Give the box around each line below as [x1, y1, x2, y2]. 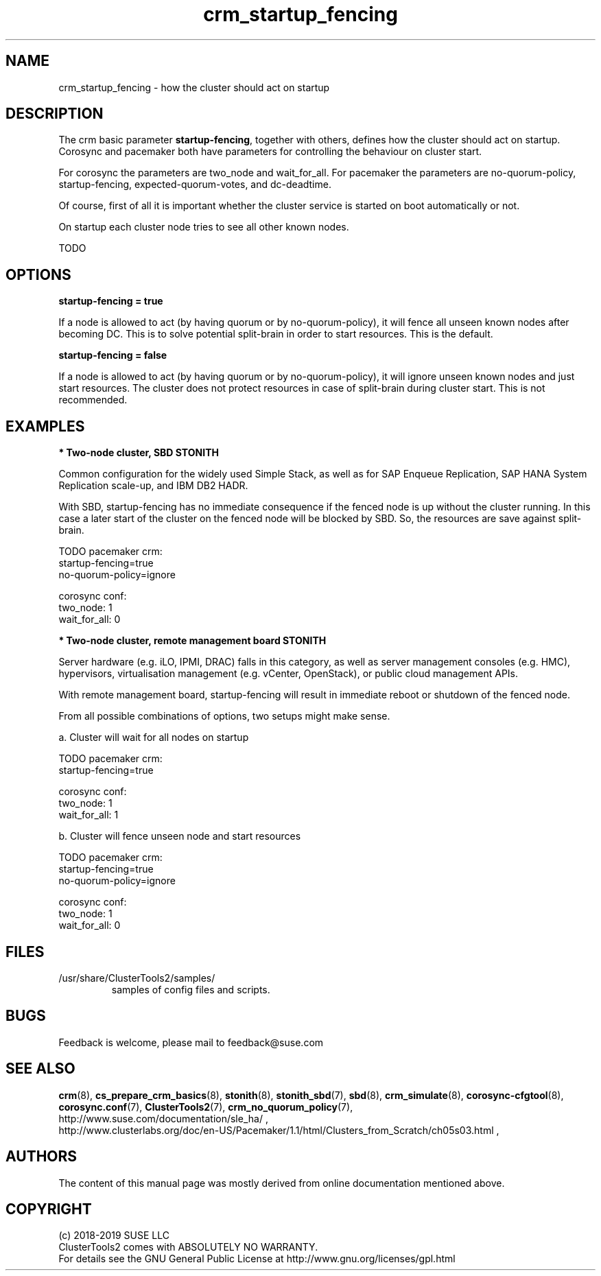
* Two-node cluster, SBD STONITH [58, 447, 219, 459]
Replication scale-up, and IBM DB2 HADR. [58, 480, 248, 492]
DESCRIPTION [5, 105, 104, 123]
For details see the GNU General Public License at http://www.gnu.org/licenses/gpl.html [58, 1253, 456, 1265]
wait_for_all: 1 [58, 809, 119, 821]
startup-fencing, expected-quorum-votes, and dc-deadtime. [58, 178, 331, 191]
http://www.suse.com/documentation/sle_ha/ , [58, 1112, 268, 1124]
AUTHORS [5, 1148, 78, 1166]
